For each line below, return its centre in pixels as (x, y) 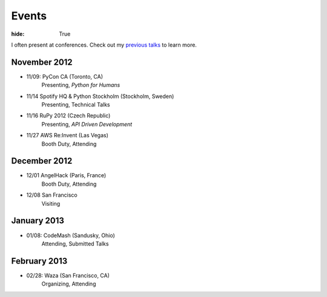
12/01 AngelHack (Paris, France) (66, 175)
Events (29, 16)
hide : (18, 34)
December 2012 (42, 161)
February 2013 (39, 261)
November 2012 (42, 62)
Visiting (51, 203)
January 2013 (38, 221)
